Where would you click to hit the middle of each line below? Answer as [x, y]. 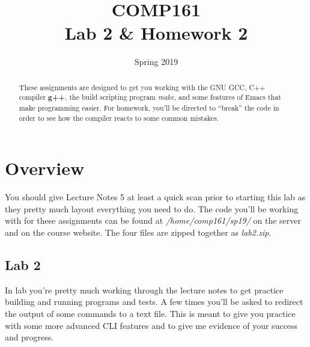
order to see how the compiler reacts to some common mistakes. [119, 118]
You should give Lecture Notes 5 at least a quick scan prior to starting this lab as [155, 197]
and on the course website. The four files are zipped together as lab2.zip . [138, 232]
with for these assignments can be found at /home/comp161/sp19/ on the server [153, 220]
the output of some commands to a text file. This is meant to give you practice [150, 314]
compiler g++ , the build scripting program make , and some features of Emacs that [150, 97]
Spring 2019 [156, 62]
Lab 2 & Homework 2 [156, 33]
